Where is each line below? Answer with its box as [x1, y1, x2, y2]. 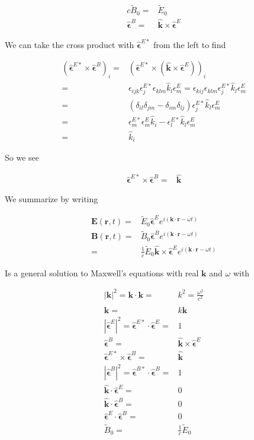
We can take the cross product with [5, 38, 134, 50]
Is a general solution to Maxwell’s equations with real [5, 266, 199, 279]
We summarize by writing [5, 193, 98, 205]
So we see [5, 151, 39, 164]
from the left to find [153, 38, 226, 50]
